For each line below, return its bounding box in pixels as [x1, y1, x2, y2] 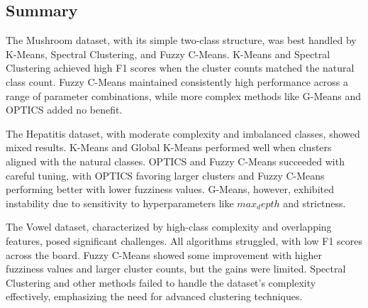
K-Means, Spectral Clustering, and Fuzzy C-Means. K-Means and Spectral [6, 46, 330, 61]
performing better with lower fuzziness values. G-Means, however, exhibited [6, 182, 334, 197]
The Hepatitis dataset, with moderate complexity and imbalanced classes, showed [6, 126, 360, 141]
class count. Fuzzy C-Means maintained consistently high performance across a [6, 74, 349, 89]
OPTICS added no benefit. [6, 102, 123, 117]
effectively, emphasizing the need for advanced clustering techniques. [6, 289, 303, 304]
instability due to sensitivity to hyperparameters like [6, 195, 234, 210]
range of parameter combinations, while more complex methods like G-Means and [6, 88, 361, 103]
